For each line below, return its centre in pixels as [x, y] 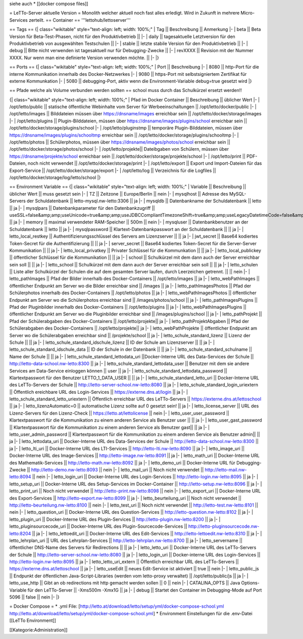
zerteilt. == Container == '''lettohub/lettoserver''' [80, 20]
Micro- [248, 13]
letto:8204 [20, 533]
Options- [250, 583]
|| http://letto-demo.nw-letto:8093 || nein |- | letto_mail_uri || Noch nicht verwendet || [115, 470]
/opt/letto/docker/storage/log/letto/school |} [55, 177]
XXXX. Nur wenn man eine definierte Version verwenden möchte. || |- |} [84, 58]
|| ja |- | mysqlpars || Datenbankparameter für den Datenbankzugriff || [82, 208]
